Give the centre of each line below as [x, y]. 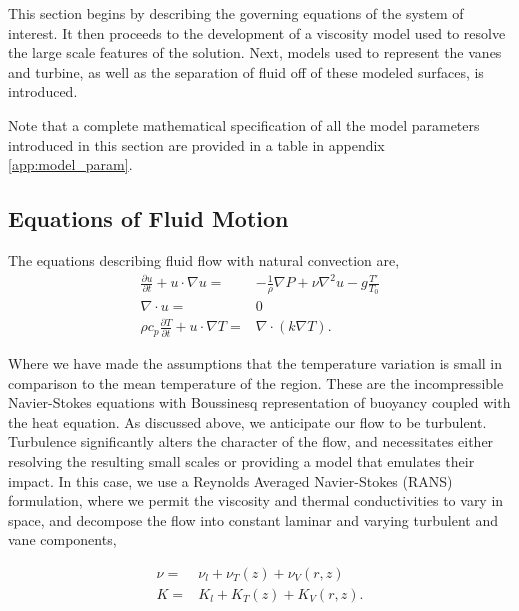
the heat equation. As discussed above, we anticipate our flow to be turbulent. [247, 421]
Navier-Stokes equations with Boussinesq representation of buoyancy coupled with [259, 402]
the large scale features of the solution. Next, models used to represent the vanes [255, 52]
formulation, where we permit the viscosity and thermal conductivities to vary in [256, 500]
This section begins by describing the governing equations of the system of [236, 13]
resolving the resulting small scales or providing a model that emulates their [241, 460]
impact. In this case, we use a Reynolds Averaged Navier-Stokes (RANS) [230, 480]
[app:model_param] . [70, 164]
